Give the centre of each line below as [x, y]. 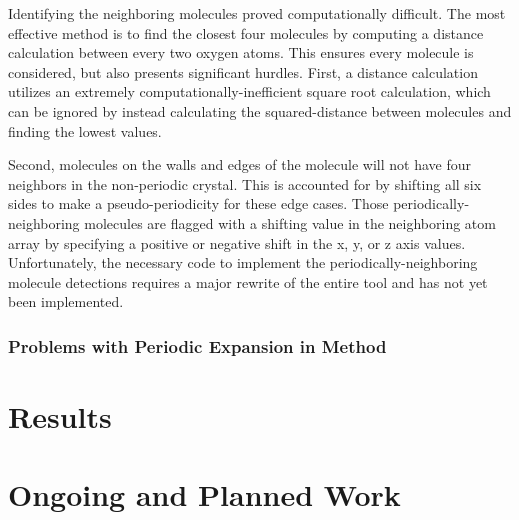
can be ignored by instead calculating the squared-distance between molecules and [260, 110]
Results [60, 415]
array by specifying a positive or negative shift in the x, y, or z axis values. [237, 242]
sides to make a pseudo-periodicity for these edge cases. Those [198, 203]
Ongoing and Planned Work [204, 494]
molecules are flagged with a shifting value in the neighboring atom [290, 222]
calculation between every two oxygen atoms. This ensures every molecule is [241, 52]
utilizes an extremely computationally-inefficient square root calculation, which [249, 91]
